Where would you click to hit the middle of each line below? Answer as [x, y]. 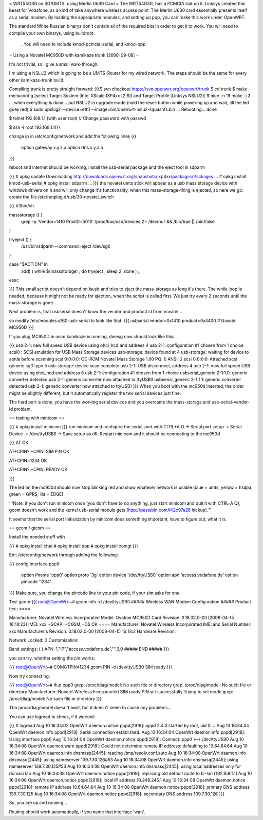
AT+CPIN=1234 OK [28, 460]
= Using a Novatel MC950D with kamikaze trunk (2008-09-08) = [74, 55]
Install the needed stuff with [37, 537]
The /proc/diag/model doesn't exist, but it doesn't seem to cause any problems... [90, 708]
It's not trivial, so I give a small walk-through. [54, 64]
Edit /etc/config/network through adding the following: [64, 555]
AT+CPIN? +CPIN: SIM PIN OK [39, 452]
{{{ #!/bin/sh [21, 206]
